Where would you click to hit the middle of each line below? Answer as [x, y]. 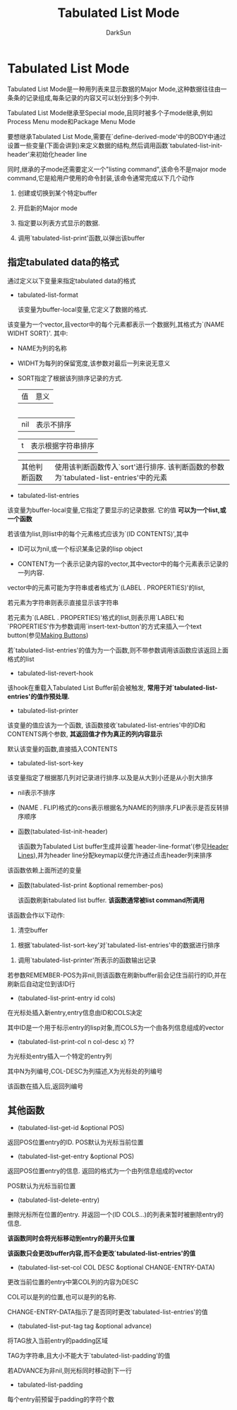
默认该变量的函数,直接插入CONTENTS [62, 748]
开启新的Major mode [47, 208]
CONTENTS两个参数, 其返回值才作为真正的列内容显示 [85, 734]
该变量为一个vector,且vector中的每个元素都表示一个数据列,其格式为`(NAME [116, 324]
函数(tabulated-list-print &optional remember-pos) [90, 885]
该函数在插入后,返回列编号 [45, 1086]
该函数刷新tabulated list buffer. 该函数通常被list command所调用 [111, 900]
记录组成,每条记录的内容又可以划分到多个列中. [93, 97]
